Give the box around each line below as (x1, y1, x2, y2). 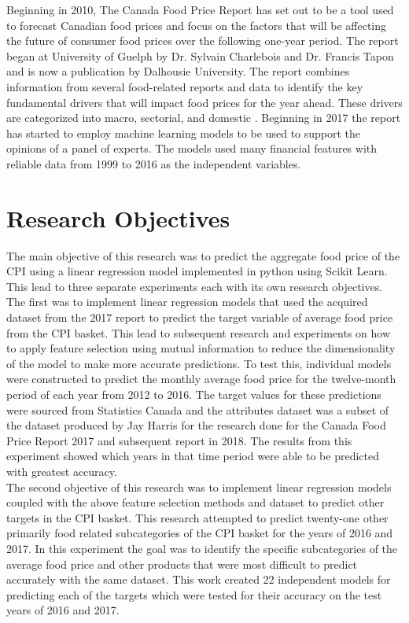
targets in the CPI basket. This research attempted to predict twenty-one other (6, 509, 389, 525)
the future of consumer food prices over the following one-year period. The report (6, 32, 399, 49)
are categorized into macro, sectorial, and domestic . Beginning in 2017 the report (6, 109, 401, 126)
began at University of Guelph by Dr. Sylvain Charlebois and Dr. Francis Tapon (6, 47, 394, 64)
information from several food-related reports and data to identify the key (6, 78, 363, 94)
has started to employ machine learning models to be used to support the (6, 124, 361, 141)
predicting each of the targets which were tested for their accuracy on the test (6, 586, 382, 603)
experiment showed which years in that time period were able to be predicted (6, 448, 379, 464)
